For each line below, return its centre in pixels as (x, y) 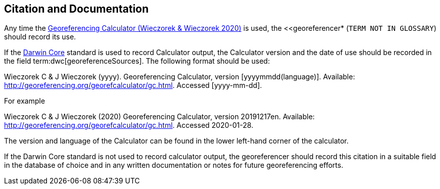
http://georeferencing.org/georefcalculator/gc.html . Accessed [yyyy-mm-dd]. (133, 85)
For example (25, 101)
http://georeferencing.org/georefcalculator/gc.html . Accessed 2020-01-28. (129, 125)
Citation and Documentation (76, 9)
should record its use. (40, 37)
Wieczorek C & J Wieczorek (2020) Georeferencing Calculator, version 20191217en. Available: (159, 117)
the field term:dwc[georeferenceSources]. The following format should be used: (137, 61)
